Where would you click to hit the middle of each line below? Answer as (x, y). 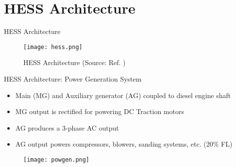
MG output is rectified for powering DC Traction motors (100, 111)
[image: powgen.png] (57, 159)
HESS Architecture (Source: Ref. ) (75, 62)
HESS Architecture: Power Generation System (73, 78)
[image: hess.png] (53, 47)
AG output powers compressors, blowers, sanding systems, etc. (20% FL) (124, 144)
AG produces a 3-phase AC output (67, 127)
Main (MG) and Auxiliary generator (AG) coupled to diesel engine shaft (123, 95)
